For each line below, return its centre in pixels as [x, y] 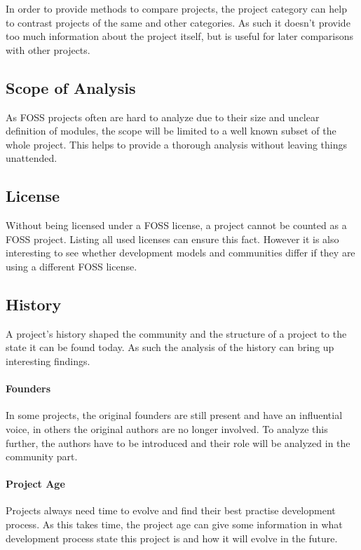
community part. [42, 456]
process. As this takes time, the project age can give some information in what [174, 524]
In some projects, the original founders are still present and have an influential [174, 415]
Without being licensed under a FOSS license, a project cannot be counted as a [176, 225]
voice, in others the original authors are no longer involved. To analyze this [167, 428]
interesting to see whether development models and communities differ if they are [180, 253]
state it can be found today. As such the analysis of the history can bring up [170, 347]
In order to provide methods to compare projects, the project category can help [176, 8]
